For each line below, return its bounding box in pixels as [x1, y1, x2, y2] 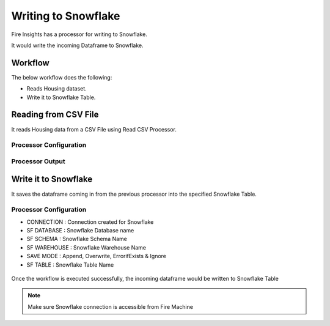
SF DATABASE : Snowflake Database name [26, 227, 134, 234]
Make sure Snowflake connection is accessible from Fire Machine [28, 303, 194, 310]
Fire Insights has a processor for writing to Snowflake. [11, 31, 148, 38]
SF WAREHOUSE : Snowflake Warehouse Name [26, 243, 147, 251]
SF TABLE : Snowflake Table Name [26, 261, 114, 269]
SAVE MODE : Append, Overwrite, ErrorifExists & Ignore [26, 253, 167, 260]
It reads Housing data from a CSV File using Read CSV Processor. [11, 125, 177, 133]
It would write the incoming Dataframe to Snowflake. [11, 42, 144, 49]
